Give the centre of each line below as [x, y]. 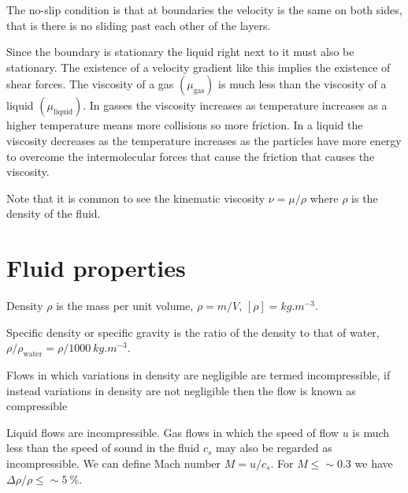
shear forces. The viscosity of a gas [90, 84]
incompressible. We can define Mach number [114, 463]
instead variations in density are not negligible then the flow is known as [181, 390]
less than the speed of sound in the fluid [103, 448]
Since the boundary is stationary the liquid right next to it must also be [180, 52]
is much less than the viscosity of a [302, 84]
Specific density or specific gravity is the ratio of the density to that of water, [193, 332]
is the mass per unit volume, [125, 306]
